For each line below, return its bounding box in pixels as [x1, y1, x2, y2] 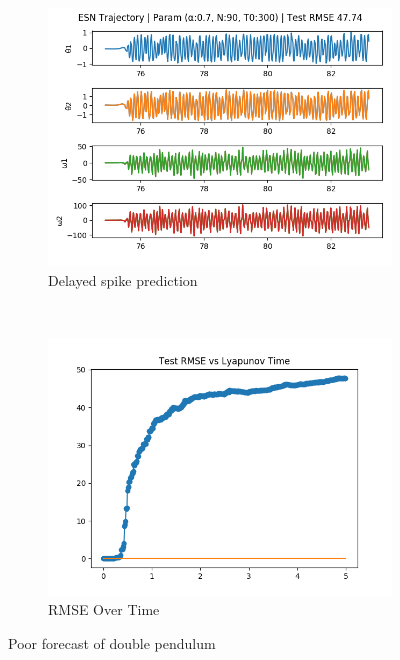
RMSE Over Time [48, 599, 160, 620]
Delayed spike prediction [48, 269, 198, 290]
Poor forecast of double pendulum [8, 632, 216, 653]
